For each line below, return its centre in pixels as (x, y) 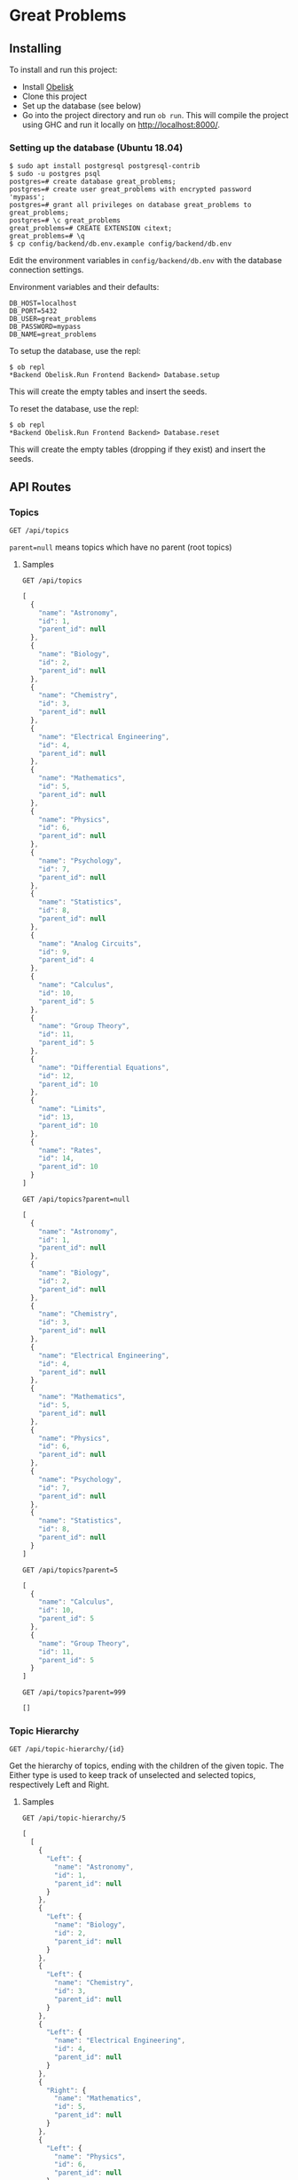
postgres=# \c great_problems (65, 221)
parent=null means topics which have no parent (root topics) (121, 547)
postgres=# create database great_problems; (93, 182)
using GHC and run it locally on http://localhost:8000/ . (121, 125)
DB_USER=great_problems (53, 319)
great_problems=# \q (47, 237)
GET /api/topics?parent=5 (70, 1570)
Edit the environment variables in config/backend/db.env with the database (145, 261)
